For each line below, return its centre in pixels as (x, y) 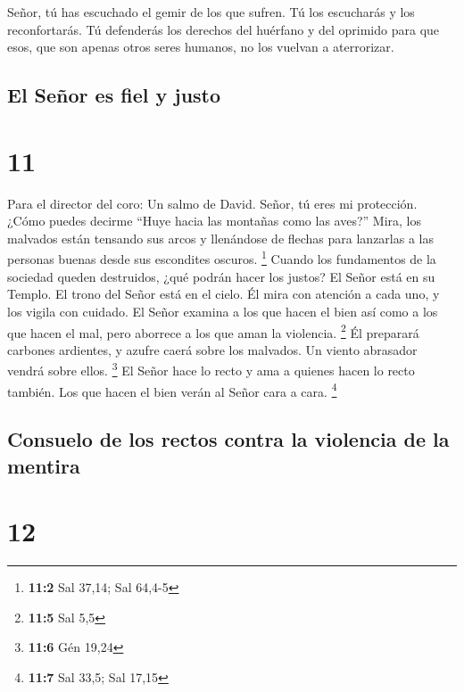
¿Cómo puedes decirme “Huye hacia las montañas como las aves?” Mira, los (215, 221)
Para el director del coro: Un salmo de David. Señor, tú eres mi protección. (212, 203)
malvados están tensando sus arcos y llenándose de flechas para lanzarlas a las (221, 238)
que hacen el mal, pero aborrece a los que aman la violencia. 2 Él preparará (213, 331)
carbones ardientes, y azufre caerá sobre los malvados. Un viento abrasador (212, 349)
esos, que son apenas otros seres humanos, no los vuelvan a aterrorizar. (201, 47)
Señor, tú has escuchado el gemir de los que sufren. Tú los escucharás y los (211, 12)
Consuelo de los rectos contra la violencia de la (228, 439)
